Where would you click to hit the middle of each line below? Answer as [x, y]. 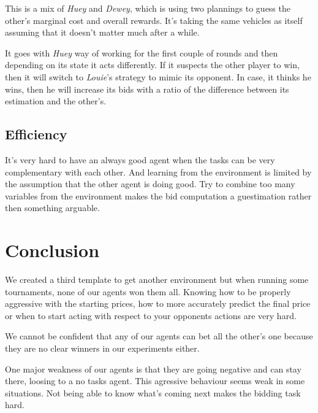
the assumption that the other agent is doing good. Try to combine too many [150, 184]
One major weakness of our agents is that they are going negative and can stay [153, 369]
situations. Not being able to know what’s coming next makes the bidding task [153, 392]
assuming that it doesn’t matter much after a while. [102, 32]
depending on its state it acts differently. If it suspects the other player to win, [152, 65]
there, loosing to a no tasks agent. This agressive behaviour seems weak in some [155, 381]
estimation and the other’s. [56, 101]
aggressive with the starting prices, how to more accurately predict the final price [158, 303]
